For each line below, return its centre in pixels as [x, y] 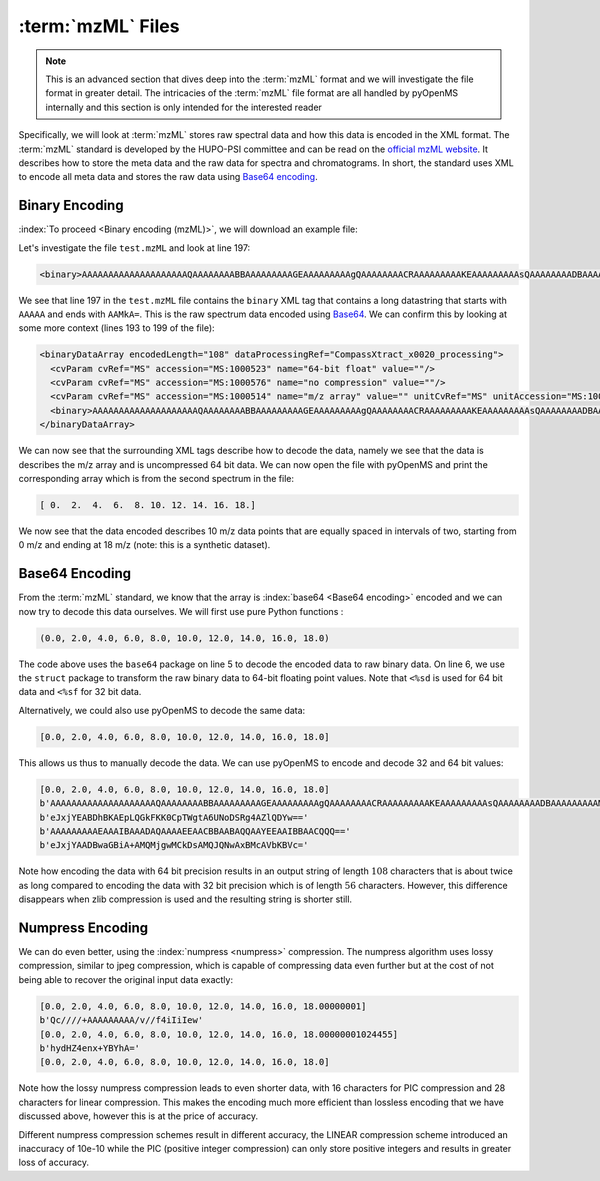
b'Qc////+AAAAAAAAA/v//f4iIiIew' [121, 1020]
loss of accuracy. [54, 1162]
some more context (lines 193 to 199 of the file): [116, 328]
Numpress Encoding [83, 927]
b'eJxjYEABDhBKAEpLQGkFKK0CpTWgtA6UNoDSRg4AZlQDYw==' [174, 817]
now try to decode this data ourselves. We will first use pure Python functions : [181, 611]
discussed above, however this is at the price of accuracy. [138, 1116]
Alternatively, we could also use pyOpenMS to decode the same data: [162, 710]
